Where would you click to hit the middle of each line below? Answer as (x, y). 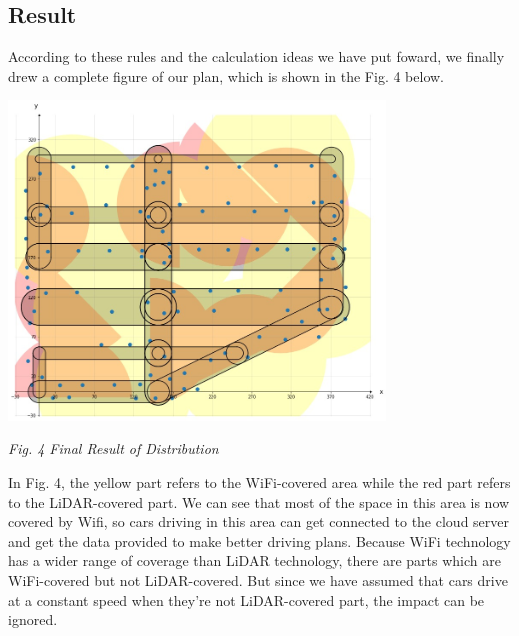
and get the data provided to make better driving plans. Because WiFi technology (259, 540)
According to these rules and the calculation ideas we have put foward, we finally (256, 56)
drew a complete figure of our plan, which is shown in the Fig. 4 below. (226, 75)
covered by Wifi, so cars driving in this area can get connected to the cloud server (259, 521)
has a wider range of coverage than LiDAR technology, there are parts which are (254, 560)
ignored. (33, 619)
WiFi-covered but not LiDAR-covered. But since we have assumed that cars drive (258, 580)
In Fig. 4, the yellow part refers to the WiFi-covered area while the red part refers (259, 482)
